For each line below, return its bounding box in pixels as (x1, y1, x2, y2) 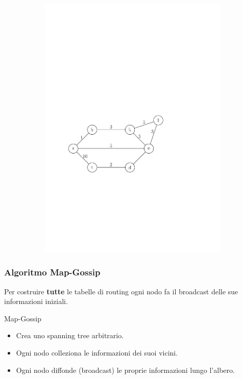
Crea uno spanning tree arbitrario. (16, 330, 124, 341)
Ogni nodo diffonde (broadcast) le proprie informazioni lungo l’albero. (16, 364, 235, 375)
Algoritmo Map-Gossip (4, 266, 101, 279)
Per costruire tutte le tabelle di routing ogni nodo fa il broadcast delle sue (4, 286, 238, 296)
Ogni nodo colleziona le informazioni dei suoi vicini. (16, 347, 178, 358)
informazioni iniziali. (4, 296, 68, 307)
